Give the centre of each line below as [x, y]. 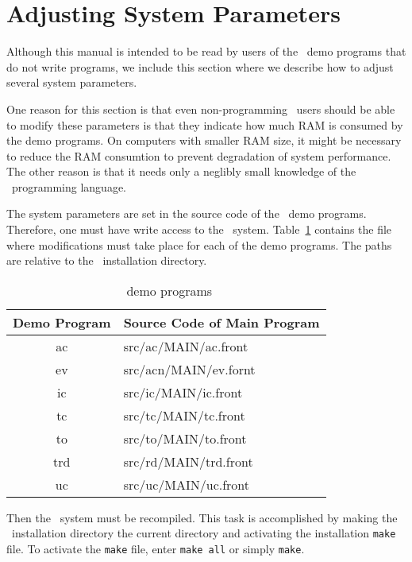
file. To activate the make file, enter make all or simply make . [156, 549]
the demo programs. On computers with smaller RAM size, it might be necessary [204, 140]
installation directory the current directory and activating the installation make [204, 533]
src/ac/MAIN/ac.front [186, 346]
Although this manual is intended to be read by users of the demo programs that [206, 51]
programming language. [69, 186]
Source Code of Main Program [221, 322]
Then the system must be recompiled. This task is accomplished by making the [202, 517]
